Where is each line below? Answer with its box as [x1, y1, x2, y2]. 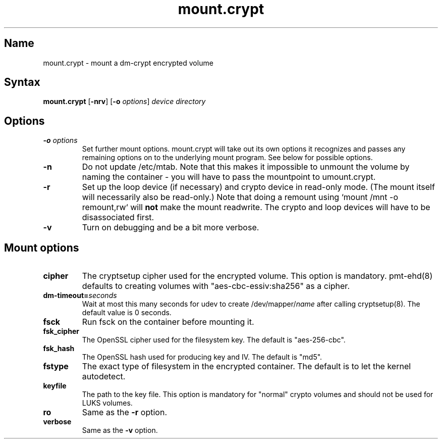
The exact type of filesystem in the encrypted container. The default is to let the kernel [82, 361, 411, 372]
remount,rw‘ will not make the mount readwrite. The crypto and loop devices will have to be [82, 202, 430, 213]
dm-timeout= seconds [43, 291, 117, 300]
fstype [43, 361, 69, 372]
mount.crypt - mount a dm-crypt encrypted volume [43, 58, 213, 67]
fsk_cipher [43, 327, 79, 336]
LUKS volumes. [82, 399, 133, 408]
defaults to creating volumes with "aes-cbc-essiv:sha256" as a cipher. [82, 281, 350, 291]
